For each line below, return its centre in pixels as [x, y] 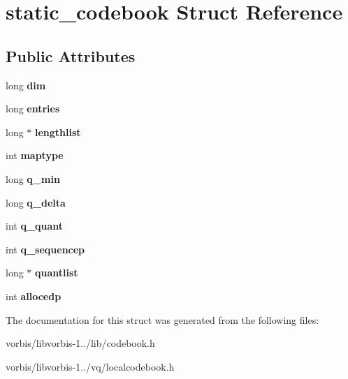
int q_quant [35, 226]
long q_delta [36, 202]
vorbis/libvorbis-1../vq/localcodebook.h [90, 366]
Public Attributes [71, 55]
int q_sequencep [45, 249]
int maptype [35, 155]
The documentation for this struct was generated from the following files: [162, 319]
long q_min [33, 178]
